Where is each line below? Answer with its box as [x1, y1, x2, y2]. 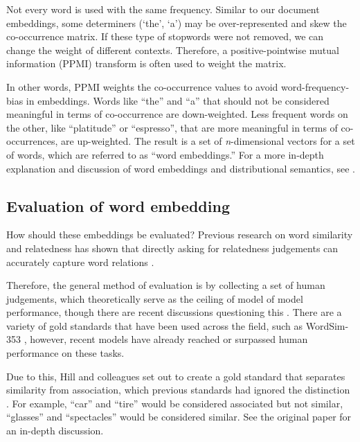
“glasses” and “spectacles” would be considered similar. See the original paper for [6, 409, 352, 424]
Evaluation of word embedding [6, 195, 230, 216]
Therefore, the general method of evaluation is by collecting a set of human [6, 278, 325, 292]
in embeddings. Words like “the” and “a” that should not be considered [26, 93, 330, 107]
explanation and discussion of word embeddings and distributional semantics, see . [6, 161, 355, 175]
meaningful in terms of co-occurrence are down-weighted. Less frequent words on [6, 107, 348, 121]
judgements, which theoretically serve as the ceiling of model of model [6, 291, 303, 306]
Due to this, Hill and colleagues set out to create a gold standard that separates [6, 369, 345, 383]
